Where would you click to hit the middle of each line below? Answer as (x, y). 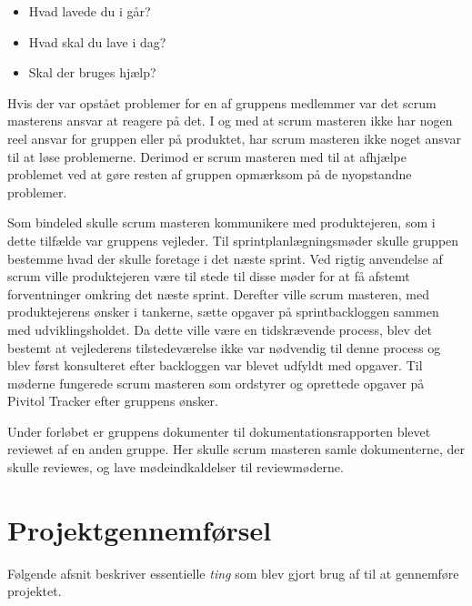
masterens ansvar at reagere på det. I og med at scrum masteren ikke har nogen (230, 121)
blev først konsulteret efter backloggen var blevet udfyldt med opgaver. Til (215, 365)
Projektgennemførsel (140, 529)
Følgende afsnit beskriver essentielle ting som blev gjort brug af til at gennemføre (233, 573)
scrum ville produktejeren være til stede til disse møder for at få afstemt (209, 276)
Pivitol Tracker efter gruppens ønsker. (113, 401)
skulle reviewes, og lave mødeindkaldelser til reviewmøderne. (176, 467)
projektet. (35, 591)
